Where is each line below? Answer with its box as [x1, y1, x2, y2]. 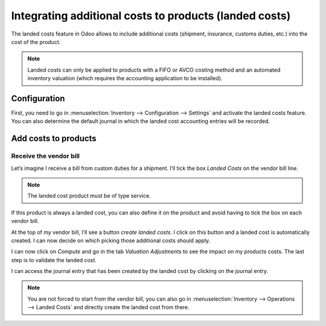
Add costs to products [11, 133, 97, 144]
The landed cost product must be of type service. [27, 192, 151, 199]
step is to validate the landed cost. [11, 256, 97, 263]
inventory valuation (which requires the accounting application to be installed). [27, 75, 223, 82]
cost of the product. [11, 38, 61, 45]
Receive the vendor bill [11, 152, 80, 160]
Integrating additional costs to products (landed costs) [11, 9, 291, 22]
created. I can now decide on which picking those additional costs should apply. [11, 237, 211, 244]
